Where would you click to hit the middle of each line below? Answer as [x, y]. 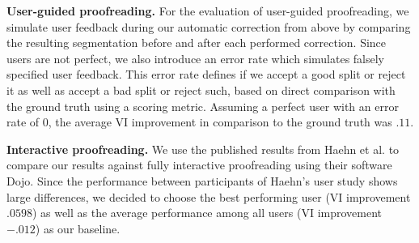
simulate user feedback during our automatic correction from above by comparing [209, 26]
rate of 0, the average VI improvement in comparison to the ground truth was [199, 122]
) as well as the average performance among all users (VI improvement [207, 213]
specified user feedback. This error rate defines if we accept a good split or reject [206, 74]
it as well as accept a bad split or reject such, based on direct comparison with [201, 90]
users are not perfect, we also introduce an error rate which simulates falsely [196, 58]
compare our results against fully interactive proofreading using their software [199, 165]
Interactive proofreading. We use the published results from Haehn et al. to [203, 149]
